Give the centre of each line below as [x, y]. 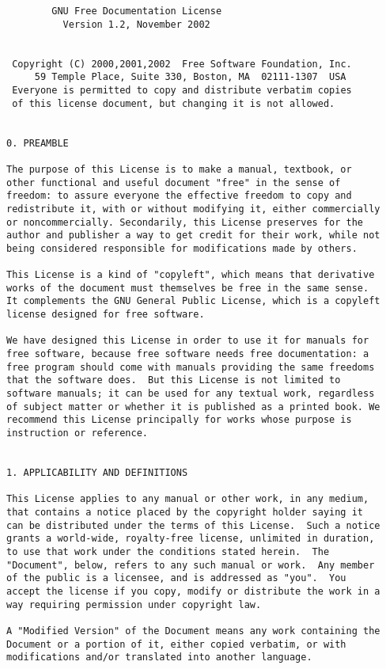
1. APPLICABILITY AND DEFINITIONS [97, 472]
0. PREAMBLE [38, 143]
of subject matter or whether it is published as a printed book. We [193, 407]
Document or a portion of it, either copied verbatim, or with [176, 644]
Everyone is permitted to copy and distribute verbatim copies [182, 90]
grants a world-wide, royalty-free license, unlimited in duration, [191, 539]
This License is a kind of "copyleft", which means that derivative [191, 275]
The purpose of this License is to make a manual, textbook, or [179, 169]
